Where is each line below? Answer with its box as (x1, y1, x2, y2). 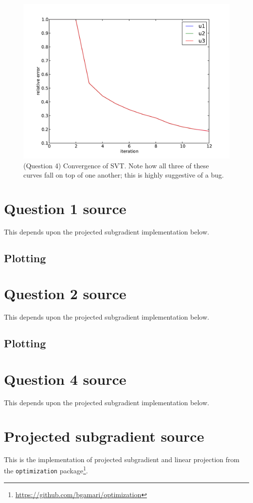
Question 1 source (4, 198, 126, 218)
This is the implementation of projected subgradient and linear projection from (4, 454, 240, 464)
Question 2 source (4, 284, 126, 304)
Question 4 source (4, 369, 126, 389)
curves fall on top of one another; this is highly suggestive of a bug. (23, 170, 224, 180)
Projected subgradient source (4, 426, 204, 446)
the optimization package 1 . (4, 464, 88, 475)
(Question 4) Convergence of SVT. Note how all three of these (23, 160, 209, 170)
